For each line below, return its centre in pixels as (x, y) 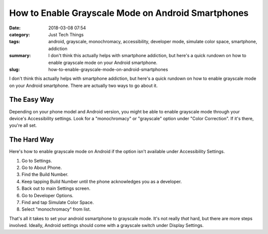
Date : (15, 28)
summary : (20, 56)
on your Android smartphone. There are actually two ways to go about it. (83, 85)
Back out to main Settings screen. (56, 188)
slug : (14, 69)
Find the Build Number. (45, 174)
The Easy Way (32, 100)
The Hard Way (32, 140)
